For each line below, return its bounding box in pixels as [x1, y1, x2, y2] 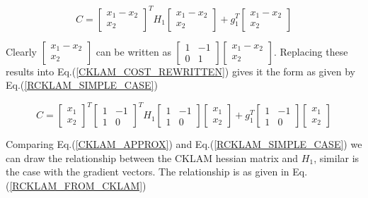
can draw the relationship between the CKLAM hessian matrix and [6, 150, 299, 165]
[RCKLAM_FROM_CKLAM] [9, 178, 143, 192]
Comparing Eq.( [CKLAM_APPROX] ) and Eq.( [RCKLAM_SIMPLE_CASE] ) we [6, 137, 362, 151]
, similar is [314, 150, 360, 165]
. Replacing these [273, 44, 348, 58]
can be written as [96, 44, 171, 58]
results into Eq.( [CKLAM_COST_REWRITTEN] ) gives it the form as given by [6, 63, 355, 78]
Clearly [6, 44, 37, 58]
